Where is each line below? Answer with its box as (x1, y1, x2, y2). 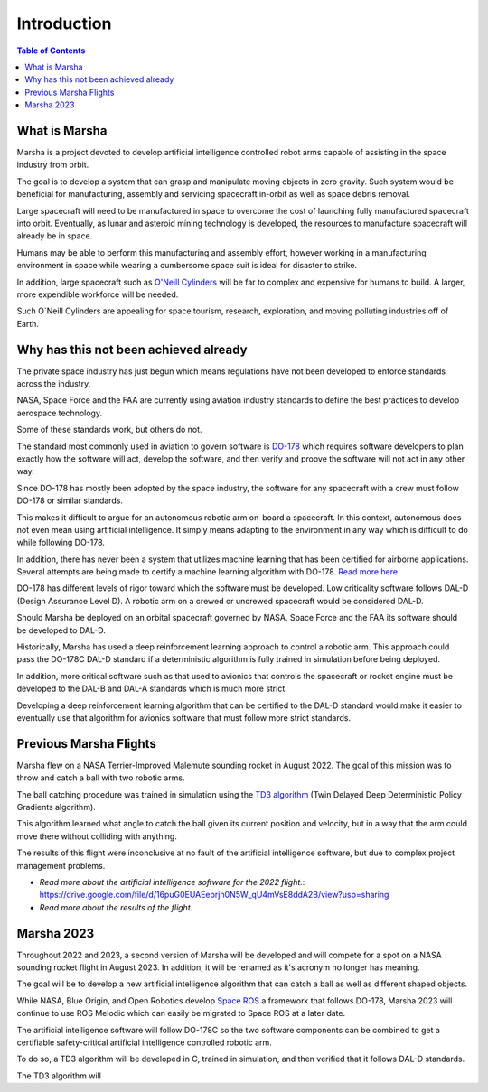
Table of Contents (16, 45, 86, 56)
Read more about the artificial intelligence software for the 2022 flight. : (39, 877, 305, 888)
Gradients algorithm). (16, 802, 97, 813)
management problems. (16, 860, 106, 871)
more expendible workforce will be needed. (16, 289, 179, 300)
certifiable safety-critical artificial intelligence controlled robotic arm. (16, 1037, 273, 1048)
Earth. (16, 318, 40, 329)
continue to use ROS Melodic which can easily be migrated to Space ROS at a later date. (16, 1008, 346, 1019)
